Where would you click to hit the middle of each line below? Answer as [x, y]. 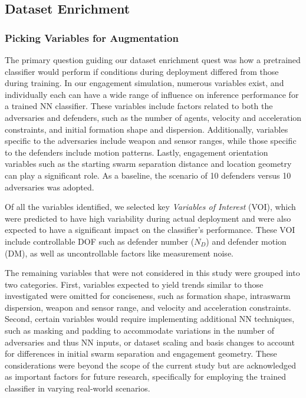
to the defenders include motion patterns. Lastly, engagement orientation [136, 152]
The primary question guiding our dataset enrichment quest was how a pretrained [153, 60]
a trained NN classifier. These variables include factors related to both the [139, 106]
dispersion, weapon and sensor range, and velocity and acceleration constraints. [148, 307]
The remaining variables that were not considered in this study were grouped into [152, 273]
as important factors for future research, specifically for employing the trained [146, 376]
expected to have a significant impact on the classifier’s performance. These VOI [150, 230]
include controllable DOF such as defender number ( [100, 241]
